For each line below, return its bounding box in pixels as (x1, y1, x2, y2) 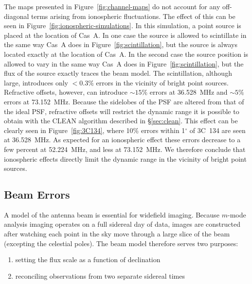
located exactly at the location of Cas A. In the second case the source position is (4, 49, 249, 59)
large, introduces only (4, 77, 69, 87)
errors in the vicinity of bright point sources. (96, 77, 229, 87)
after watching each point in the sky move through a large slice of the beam (4, 229, 230, 239)
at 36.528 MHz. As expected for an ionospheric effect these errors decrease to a (4, 134, 241, 145)
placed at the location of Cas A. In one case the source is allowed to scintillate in (4, 30, 247, 40)
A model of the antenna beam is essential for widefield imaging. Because (4, 209, 220, 219)
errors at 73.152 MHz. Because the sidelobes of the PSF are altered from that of (4, 96, 244, 106)
